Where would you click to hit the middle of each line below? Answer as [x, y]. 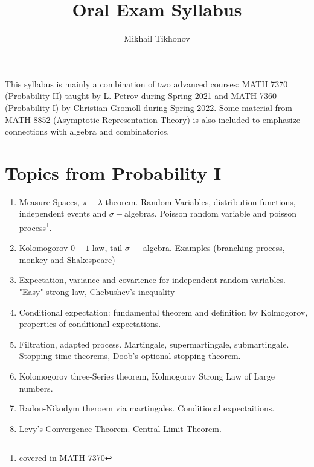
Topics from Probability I [113, 172]
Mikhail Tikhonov [157, 38]
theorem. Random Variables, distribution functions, [200, 201]
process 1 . [35, 227]
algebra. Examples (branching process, [214, 248]
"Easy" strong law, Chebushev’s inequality [97, 292]
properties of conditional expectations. [90, 324]
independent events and [63, 213]
